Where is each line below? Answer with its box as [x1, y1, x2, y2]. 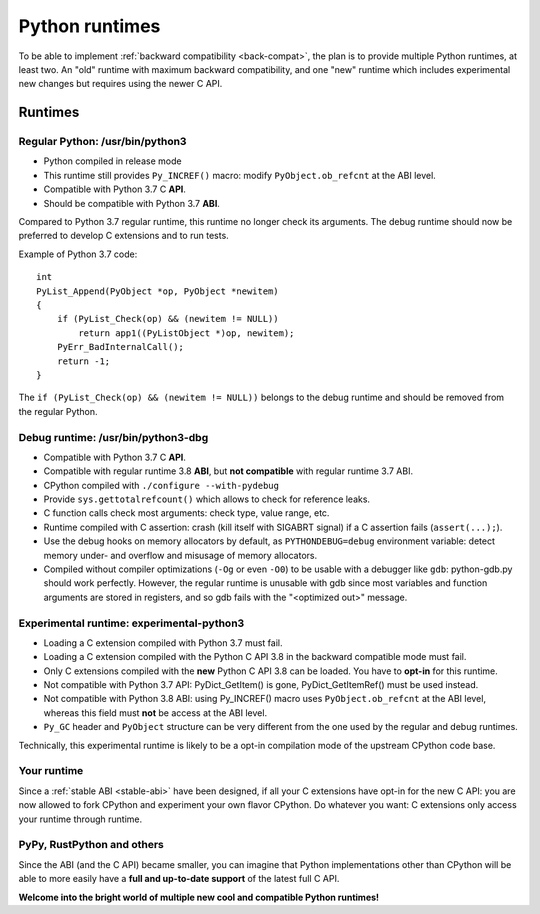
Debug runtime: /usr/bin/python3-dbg [18, 430, 209, 444]
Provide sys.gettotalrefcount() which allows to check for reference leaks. [43, 493, 370, 505]
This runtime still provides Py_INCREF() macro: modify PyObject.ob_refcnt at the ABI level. [43, 169, 437, 181]
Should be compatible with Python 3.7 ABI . [43, 197, 220, 209]
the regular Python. [18, 405, 99, 417]
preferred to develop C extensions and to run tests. [18, 230, 229, 242]
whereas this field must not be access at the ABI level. [43, 706, 268, 719]
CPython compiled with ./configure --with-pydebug [43, 479, 280, 491]
